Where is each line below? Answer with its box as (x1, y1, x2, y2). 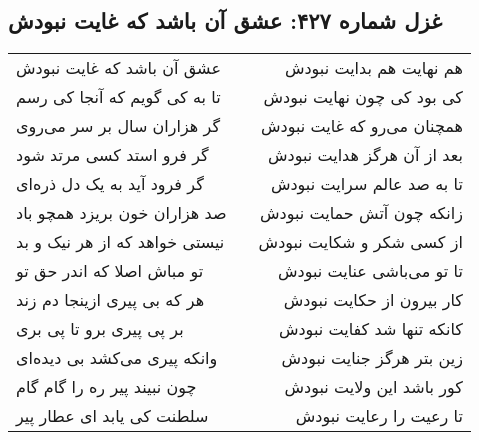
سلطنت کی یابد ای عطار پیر (16, 404, 209, 428)
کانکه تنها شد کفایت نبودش (278, 317, 463, 341)
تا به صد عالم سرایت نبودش (270, 172, 463, 196)
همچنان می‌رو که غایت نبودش (260, 114, 463, 138)
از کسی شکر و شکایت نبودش (258, 230, 463, 254)
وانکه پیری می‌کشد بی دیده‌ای (16, 346, 218, 370)
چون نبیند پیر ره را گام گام (16, 375, 197, 399)
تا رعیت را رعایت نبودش (295, 404, 463, 428)
